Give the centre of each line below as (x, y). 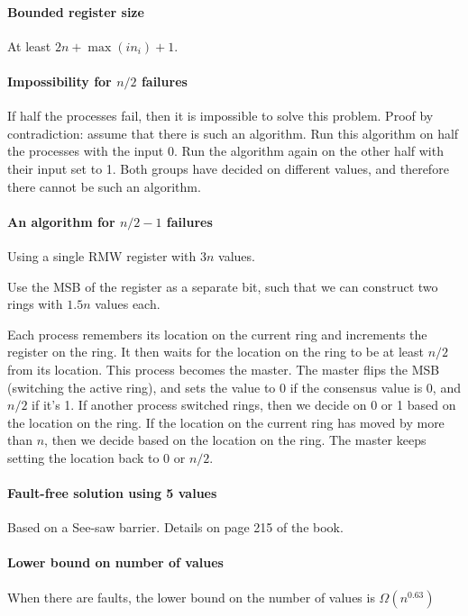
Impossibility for (60, 81)
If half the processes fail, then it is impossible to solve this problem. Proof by (220, 116)
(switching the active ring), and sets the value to (142, 387)
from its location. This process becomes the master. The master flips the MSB (224, 369)
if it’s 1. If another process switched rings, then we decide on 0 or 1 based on (244, 405)
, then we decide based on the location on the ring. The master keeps (235, 440)
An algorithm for (61, 221)
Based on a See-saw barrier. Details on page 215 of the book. (175, 527)
